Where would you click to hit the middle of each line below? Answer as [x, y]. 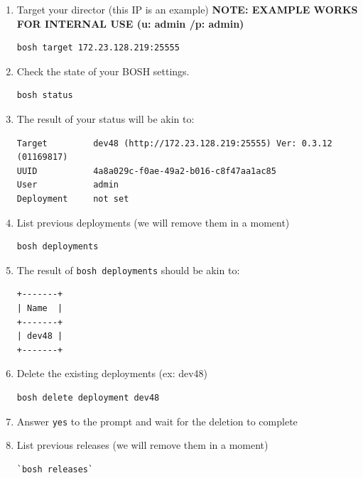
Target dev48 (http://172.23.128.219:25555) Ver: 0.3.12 [174, 143]
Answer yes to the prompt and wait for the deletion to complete [157, 421]
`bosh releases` [55, 469]
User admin [67, 185]
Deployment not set [73, 199]
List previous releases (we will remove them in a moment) [142, 445]
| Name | [40, 308]
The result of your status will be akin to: [105, 118]
